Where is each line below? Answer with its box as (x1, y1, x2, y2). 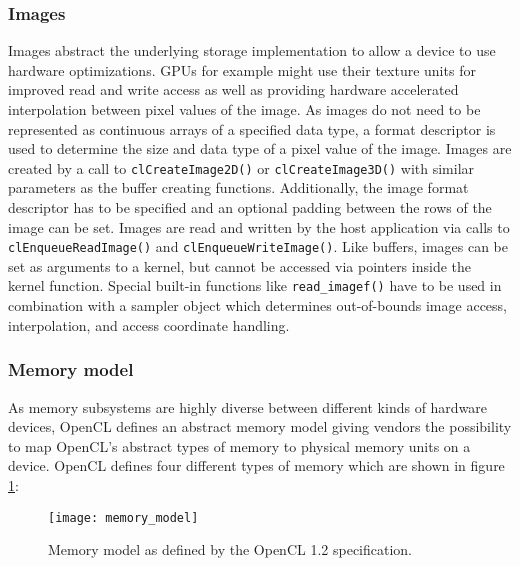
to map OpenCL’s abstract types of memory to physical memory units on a (8, 435, 471, 456)
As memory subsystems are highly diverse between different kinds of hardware (8, 396, 488, 417)
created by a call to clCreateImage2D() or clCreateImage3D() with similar (8, 157, 475, 178)
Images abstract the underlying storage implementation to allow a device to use (8, 40, 496, 61)
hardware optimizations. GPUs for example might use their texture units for (8, 59, 476, 80)
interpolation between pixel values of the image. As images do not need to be (8, 99, 481, 119)
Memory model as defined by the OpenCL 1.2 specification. (48, 539, 412, 560)
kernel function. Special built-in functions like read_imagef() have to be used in (8, 275, 502, 296)
